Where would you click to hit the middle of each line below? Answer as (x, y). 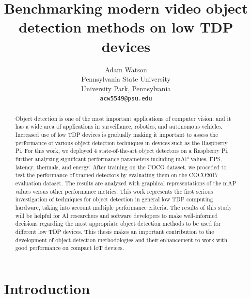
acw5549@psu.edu (126, 99)
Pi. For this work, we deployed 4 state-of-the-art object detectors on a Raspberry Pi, (122, 151)
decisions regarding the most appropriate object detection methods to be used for (118, 223)
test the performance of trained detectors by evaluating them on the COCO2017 (117, 175)
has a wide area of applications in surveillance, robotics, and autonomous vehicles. (119, 126)
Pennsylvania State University (126, 79)
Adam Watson (126, 69)
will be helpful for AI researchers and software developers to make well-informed (117, 215)
